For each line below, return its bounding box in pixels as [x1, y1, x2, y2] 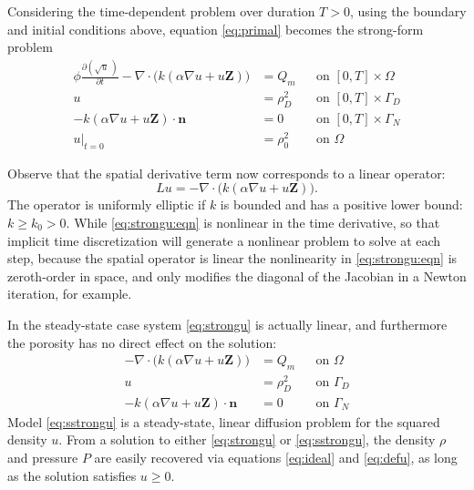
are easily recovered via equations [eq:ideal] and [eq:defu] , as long [94, 448, 458, 467]
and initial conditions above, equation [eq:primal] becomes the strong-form [7, 19, 424, 38]
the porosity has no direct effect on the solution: [7, 332, 277, 352]
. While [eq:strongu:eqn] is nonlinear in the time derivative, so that [66, 212, 440, 231]
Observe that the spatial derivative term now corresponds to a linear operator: [7, 163, 446, 182]
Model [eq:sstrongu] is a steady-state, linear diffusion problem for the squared [7, 412, 440, 431]
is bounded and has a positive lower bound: [220, 195, 463, 214]
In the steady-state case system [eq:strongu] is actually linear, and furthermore [7, 314, 448, 333]
